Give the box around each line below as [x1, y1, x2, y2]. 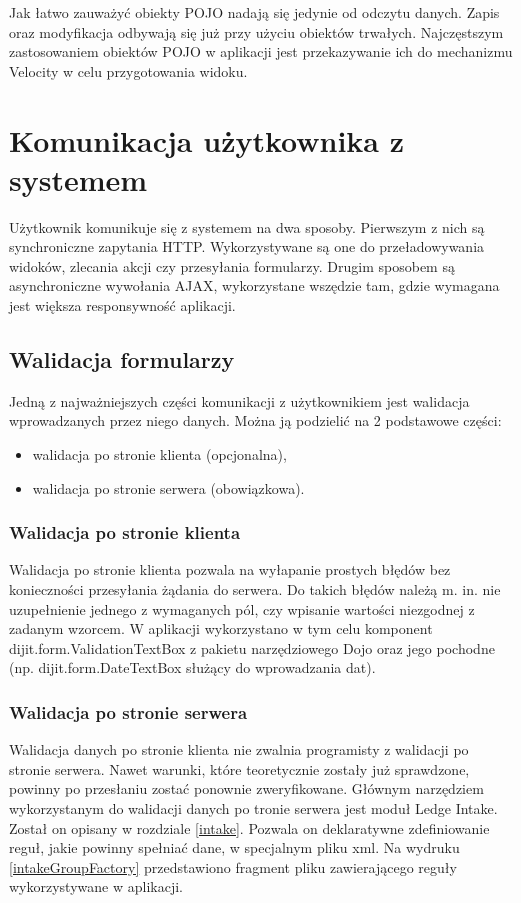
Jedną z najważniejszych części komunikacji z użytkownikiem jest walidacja [9, 390, 470, 411]
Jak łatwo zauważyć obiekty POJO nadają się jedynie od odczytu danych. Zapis [9, 2, 500, 22]
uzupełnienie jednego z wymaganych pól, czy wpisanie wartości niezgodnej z [9, 598, 475, 619]
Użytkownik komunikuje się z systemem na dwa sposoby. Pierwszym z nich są [9, 216, 485, 237]
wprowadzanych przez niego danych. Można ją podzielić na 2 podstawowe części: [9, 410, 502, 431]
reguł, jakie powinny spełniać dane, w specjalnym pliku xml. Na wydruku [9, 837, 460, 858]
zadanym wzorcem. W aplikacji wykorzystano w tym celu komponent [9, 618, 433, 639]
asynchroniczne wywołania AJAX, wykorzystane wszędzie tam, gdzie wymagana [9, 275, 500, 296]
